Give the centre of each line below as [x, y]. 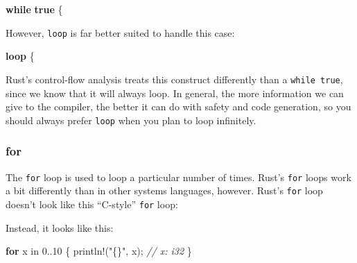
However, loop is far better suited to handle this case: [120, 32]
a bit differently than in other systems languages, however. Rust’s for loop [164, 190]
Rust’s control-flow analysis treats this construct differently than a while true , [174, 79]
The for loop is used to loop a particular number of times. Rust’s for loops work [178, 177]
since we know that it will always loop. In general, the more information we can [175, 93]
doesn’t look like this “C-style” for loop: [92, 204]
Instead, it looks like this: [60, 227]
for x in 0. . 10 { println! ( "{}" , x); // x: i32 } [99, 251]
